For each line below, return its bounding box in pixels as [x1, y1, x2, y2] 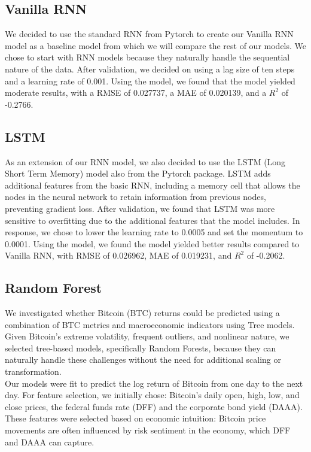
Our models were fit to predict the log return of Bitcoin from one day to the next [5, 377, 303, 389]
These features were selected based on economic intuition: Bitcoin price [5, 412, 266, 424]
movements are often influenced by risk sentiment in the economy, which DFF [5, 424, 291, 436]
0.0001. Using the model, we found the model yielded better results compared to [5, 237, 300, 250]
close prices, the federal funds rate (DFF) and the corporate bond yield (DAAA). [5, 400, 303, 412]
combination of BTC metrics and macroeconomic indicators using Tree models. [5, 318, 295, 330]
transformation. [5, 365, 62, 378]
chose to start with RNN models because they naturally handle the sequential [5, 51, 290, 63]
